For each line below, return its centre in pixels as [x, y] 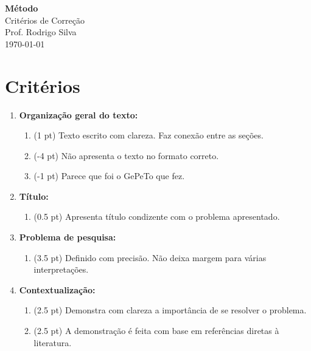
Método [22, 8]
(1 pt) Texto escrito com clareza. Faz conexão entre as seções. [149, 135]
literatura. [53, 342]
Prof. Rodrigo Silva [41, 32]
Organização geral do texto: [79, 114]
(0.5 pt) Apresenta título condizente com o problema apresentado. [157, 216]
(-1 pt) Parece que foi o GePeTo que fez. [109, 176]
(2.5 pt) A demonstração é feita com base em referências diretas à [156, 331]
